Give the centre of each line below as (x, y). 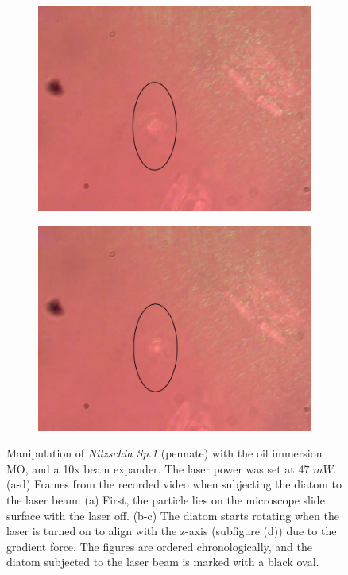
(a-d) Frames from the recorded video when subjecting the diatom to (174, 484)
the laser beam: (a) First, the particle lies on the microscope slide (166, 499)
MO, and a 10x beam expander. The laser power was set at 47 (158, 468)
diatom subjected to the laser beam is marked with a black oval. (163, 562)
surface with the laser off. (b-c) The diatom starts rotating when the (173, 515)
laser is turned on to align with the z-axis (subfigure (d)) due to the (172, 531)
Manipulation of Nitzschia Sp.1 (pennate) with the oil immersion (164, 453)
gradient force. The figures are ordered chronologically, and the (159, 546)
